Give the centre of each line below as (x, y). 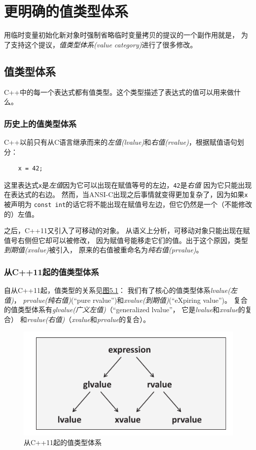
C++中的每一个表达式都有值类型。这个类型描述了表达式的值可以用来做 (119, 92)
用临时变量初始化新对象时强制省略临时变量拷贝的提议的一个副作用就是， (121, 35)
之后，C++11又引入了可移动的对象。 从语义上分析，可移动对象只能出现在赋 (127, 230)
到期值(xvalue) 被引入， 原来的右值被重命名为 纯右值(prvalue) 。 (104, 250)
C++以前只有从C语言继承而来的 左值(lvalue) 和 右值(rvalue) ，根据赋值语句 (121, 142)
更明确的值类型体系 (66, 11)
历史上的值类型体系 (40, 123)
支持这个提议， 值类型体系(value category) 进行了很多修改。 (104, 44)
